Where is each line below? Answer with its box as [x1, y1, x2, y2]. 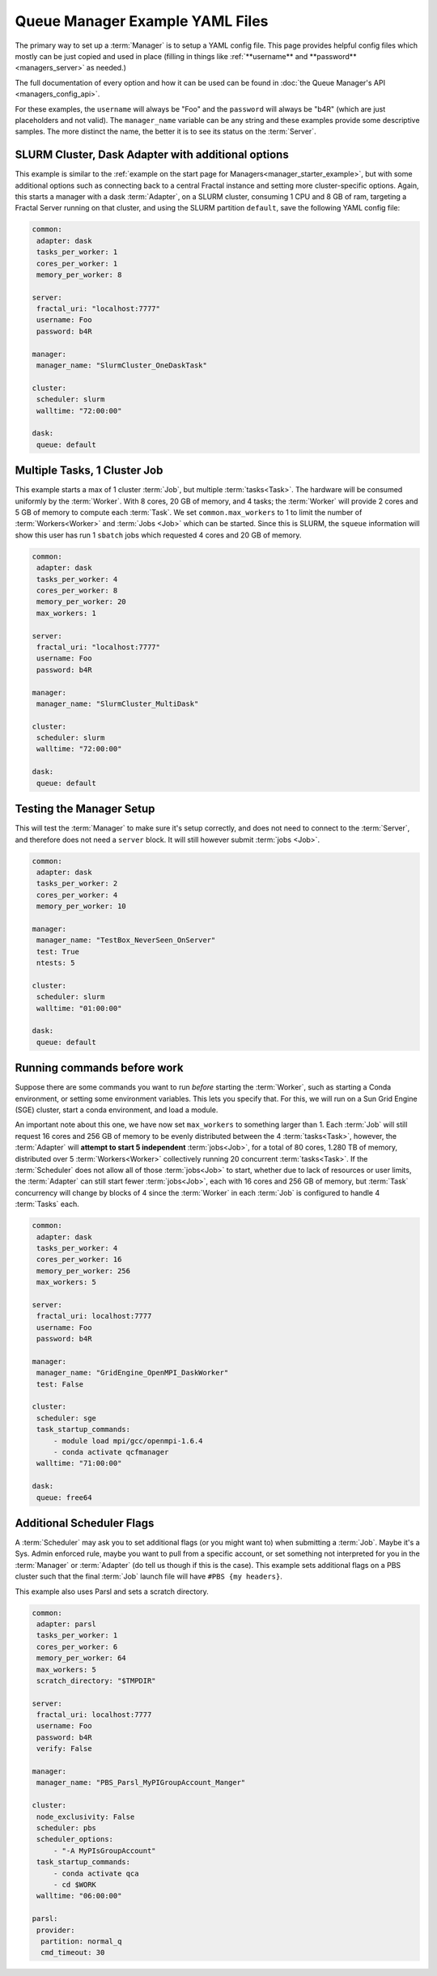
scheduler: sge [36, 1413, 97, 1422]
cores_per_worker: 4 [36, 890, 118, 899]
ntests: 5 [36, 958, 75, 967]
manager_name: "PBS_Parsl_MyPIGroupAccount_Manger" [36, 1778, 246, 1787]
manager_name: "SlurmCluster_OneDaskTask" [36, 361, 208, 370]
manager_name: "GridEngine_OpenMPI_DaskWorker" [36, 1368, 229, 1378]
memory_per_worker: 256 [36, 1266, 131, 1275]
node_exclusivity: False [36, 1812, 135, 1821]
